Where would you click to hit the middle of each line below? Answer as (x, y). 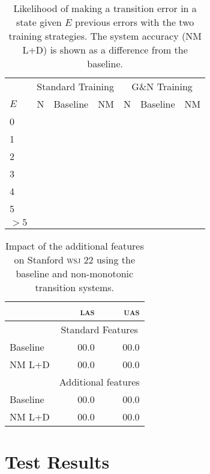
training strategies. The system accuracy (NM (105, 36)
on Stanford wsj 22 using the (75, 260)
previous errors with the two (135, 22)
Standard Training (75, 86)
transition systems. (75, 287)
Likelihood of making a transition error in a (105, 8)
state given (39, 22)
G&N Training (162, 86)
